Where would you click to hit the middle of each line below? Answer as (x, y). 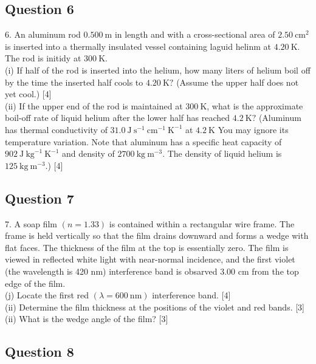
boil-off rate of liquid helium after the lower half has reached (118, 118)
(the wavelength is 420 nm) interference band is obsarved (111, 271)
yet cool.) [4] (28, 94)
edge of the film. (35, 283)
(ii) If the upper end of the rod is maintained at (94, 105)
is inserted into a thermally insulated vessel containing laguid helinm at (138, 46)
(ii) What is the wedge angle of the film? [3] (87, 319)
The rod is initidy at (43, 58)
